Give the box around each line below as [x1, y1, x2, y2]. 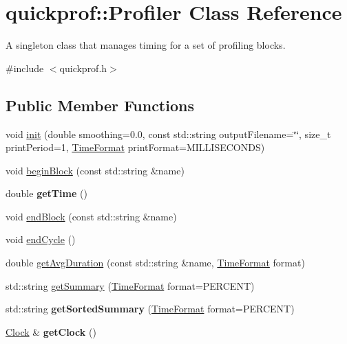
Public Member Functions [6, 94, 194, 115]
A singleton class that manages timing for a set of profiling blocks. [6, 38, 286, 52]
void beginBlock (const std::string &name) [6, 163, 185, 177]
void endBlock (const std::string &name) [6, 209, 177, 223]
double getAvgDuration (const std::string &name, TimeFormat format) [6, 255, 305, 270]
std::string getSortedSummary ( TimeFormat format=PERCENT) [6, 301, 295, 316]
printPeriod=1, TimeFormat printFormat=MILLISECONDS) [6, 140, 265, 154]
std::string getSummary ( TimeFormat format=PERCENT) [6, 278, 255, 293]
